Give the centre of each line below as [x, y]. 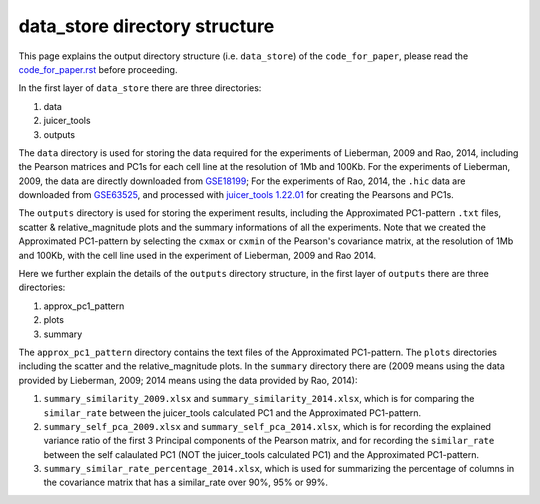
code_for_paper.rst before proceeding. [98, 69]
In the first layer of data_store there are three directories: [140, 88]
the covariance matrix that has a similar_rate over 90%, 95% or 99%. [186, 482]
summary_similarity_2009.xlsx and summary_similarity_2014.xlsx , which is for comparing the [259, 399]
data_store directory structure [146, 26]
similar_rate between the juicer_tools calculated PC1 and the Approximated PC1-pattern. [232, 412]
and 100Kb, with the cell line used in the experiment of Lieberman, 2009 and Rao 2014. [197, 255]
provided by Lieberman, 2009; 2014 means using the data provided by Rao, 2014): [188, 380]
